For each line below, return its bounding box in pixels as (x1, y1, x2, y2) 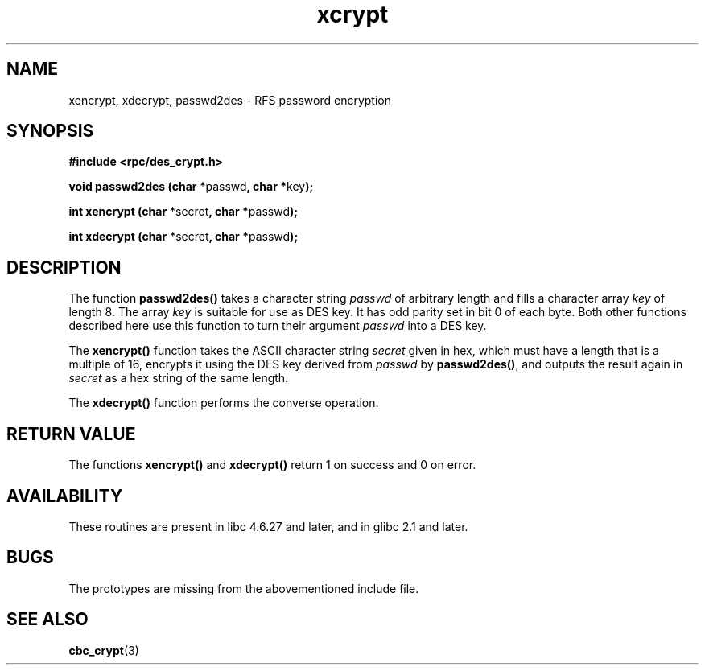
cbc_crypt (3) (68, 643, 139, 657)
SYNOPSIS (6, 121, 94, 142)
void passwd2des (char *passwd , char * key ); (68, 179, 314, 194)
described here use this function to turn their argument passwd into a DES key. (68, 319, 487, 333)
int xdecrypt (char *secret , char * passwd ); (68, 229, 299, 244)
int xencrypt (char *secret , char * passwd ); (68, 204, 299, 219)
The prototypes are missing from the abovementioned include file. (68, 581, 419, 595)
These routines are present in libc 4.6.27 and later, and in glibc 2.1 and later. (68, 519, 468, 533)
